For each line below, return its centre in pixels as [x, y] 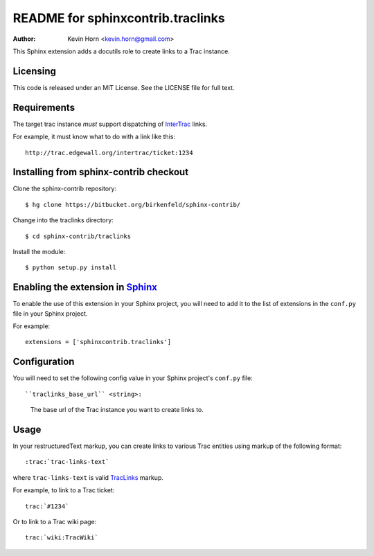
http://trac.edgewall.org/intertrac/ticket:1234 [109, 153]
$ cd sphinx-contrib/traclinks [78, 236]
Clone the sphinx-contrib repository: [65, 189]
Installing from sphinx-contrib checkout [101, 172]
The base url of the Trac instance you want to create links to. [117, 410]
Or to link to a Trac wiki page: [55, 522]
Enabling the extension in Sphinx [85, 287]
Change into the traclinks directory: [63, 220]
